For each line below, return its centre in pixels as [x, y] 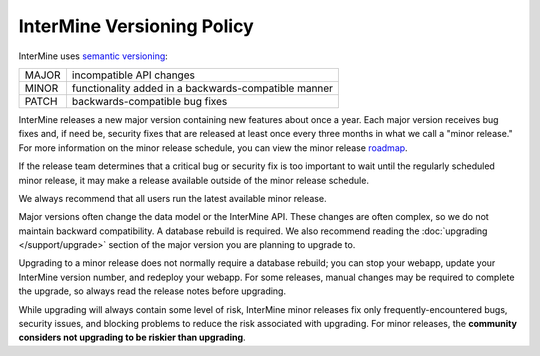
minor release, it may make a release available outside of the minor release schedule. [194, 180]
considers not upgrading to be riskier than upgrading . [132, 337]
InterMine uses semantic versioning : [93, 56]
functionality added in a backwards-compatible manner [202, 88]
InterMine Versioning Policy [136, 26]
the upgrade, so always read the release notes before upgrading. [152, 291]
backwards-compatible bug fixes [149, 101]
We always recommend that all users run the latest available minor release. [172, 198]
